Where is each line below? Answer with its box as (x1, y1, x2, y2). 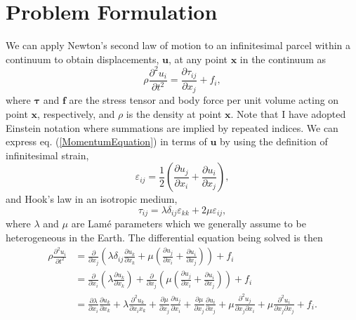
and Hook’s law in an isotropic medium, (6, 192, 178, 206)
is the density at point (126, 106, 222, 121)
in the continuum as (239, 51, 326, 66)
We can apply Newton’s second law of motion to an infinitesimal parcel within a (6, 38, 351, 53)
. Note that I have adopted (230, 106, 346, 121)
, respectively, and (37, 106, 115, 121)
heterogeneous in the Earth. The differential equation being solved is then (6, 229, 323, 244)
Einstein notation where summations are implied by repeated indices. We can (6, 120, 338, 135)
